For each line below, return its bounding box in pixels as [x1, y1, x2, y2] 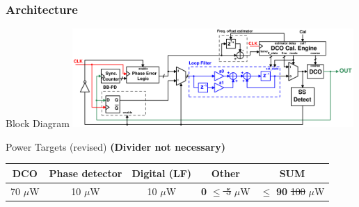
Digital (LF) [131, 165, 192, 180]
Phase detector [49, 165, 122, 180]
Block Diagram [6, 116, 70, 131]
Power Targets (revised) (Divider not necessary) [6, 139, 225, 154]
